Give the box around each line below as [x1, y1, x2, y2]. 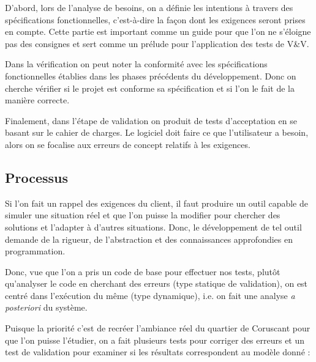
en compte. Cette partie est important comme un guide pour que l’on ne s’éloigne [5, 25, 311, 38]
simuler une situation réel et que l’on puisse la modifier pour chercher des [5, 209, 280, 221]
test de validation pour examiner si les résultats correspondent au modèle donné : [5, 345, 310, 358]
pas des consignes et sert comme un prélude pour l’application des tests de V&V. [5, 37, 309, 50]
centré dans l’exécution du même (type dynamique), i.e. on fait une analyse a [5, 289, 295, 301]
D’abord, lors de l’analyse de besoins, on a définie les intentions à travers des [5, 1, 293, 13]
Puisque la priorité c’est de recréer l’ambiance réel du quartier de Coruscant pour [5, 322, 310, 334]
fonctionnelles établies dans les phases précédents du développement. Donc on [5, 69, 296, 82]
